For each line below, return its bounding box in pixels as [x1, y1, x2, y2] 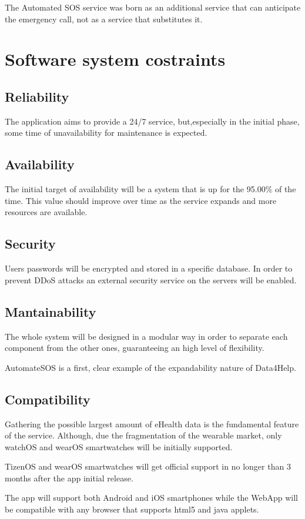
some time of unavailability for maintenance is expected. [5, 126, 207, 139]
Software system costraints [5, 47, 226, 71]
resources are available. [5, 206, 88, 218]
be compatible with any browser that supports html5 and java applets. [5, 503, 259, 515]
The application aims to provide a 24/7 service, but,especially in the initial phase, [5, 115, 300, 127]
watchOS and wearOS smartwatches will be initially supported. [5, 440, 233, 453]
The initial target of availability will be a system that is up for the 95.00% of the [5, 183, 296, 195]
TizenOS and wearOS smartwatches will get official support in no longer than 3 [5, 460, 291, 473]
